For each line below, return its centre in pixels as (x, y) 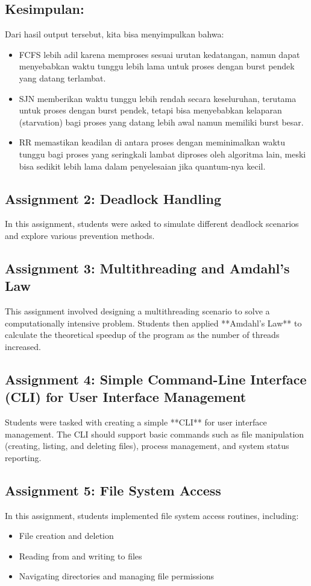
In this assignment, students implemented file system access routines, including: (152, 515)
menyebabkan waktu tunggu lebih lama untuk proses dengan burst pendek (157, 66)
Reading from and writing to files (80, 556)
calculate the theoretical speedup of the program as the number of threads (142, 335)
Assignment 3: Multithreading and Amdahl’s (147, 268)
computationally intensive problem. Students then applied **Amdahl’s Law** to (153, 323)
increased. (23, 346)
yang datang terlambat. (62, 78)
